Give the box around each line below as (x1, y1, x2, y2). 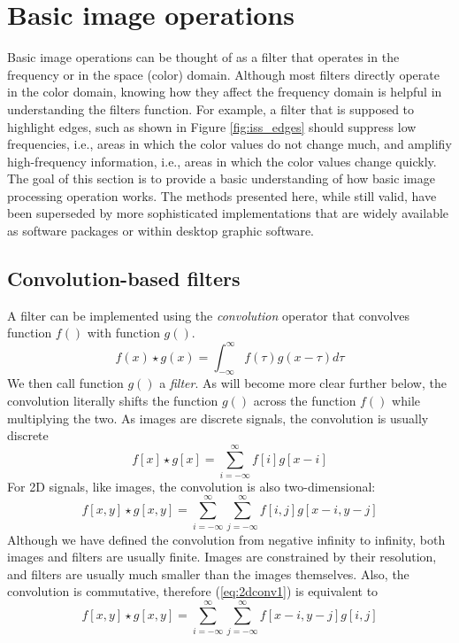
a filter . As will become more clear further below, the (159, 374, 447, 392)
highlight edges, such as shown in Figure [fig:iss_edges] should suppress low (7, 117, 417, 136)
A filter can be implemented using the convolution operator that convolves (7, 306, 410, 324)
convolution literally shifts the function (7, 391, 218, 409)
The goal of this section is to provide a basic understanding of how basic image (7, 169, 435, 188)
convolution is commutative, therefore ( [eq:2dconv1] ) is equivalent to (7, 582, 379, 600)
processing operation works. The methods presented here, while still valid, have (7, 186, 437, 205)
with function (87, 323, 160, 342)
